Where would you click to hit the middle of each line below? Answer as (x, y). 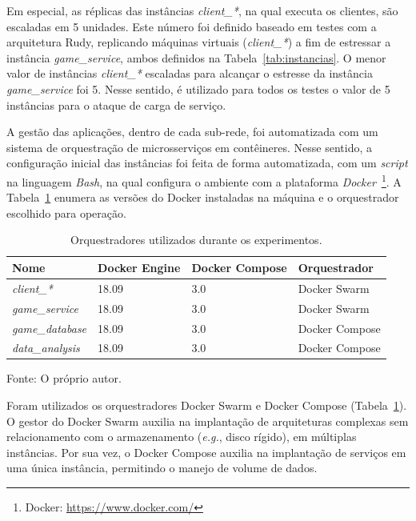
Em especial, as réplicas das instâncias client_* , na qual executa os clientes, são (202, 10)
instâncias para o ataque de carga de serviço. (116, 104)
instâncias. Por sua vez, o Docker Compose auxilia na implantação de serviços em (206, 452)
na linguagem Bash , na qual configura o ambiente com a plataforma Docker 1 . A (204, 180)
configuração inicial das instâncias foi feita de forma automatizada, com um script (207, 163)
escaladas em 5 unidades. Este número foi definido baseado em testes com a (192, 26)
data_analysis (46, 348)
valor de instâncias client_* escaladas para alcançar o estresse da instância (190, 73)
